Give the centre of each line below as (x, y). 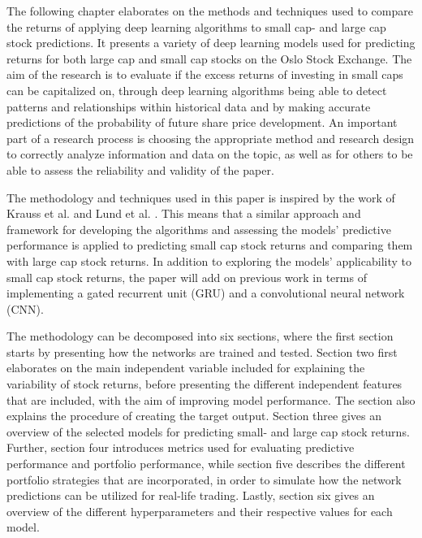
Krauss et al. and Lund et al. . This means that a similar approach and (184, 213)
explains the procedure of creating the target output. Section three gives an (194, 416)
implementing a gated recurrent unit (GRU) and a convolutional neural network (206, 293)
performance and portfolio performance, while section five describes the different (206, 464)
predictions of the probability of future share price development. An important (202, 122)
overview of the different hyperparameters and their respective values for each (200, 511)
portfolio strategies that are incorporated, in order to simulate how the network (204, 479)
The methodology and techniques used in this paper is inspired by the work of (201, 197)
